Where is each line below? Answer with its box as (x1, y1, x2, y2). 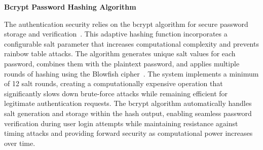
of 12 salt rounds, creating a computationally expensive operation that (4, 78, 223, 89)
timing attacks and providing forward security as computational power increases (4, 128, 253, 138)
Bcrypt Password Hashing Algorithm (4, 2, 136, 12)
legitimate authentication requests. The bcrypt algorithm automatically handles (4, 98, 252, 108)
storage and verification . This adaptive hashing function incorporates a (4, 28, 228, 39)
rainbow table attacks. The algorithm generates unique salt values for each (4, 48, 236, 59)
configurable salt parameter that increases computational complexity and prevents (4, 38, 259, 49)
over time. (4, 137, 35, 148)
